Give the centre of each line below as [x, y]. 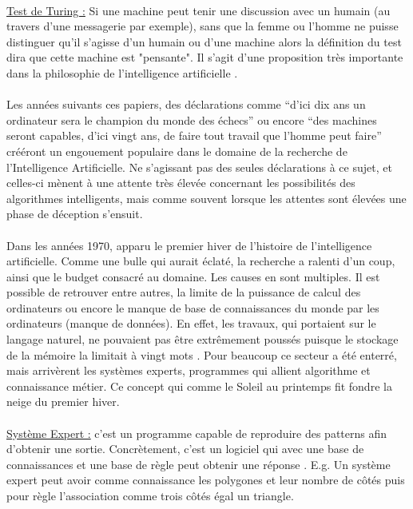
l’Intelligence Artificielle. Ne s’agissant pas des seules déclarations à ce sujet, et [199, 167]
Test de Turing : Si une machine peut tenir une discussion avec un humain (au [199, 10]
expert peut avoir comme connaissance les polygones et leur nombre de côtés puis [206, 480]
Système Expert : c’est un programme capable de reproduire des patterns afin [197, 433]
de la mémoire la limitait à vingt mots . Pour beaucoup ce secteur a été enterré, [202, 354]
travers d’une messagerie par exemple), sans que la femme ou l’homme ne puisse [203, 26]
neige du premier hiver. [63, 402]
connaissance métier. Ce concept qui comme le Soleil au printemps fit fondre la [199, 386]
